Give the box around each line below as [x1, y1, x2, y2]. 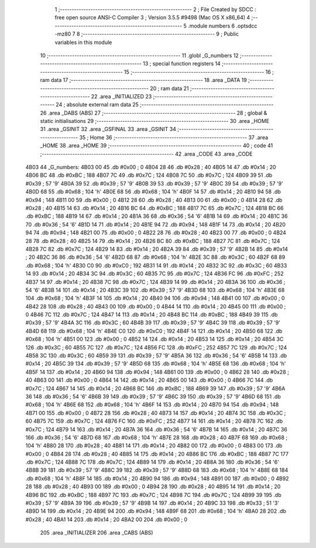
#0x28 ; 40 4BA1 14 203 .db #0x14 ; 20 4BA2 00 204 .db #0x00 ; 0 [25, 516, 188, 523]
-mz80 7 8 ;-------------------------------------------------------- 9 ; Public [54, 30, 239, 37]
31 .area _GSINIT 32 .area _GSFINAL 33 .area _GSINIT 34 [40, 126, 177, 133]
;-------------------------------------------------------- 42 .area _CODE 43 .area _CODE [40, 150, 253, 157]
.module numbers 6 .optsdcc [187, 22, 257, 29]
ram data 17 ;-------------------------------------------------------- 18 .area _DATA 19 [40, 77, 247, 84]
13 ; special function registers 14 [142, 60, 221, 67]
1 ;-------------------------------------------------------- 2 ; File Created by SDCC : [54, 6, 257, 13]
